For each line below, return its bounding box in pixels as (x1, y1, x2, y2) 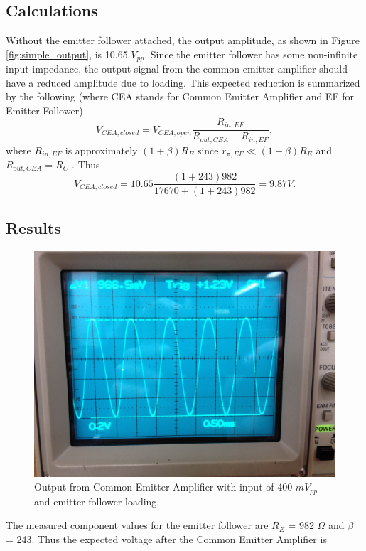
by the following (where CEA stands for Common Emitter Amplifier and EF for (6, 89, 354, 104)
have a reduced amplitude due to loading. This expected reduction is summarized (6, 75, 360, 90)
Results (6, 216, 61, 238)
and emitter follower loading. (34, 493, 160, 508)
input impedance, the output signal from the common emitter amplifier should (6, 61, 348, 76)
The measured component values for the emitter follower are (6, 518, 269, 533)
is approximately (65, 142, 138, 157)
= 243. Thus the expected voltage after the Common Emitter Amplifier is (6, 531, 327, 546)
